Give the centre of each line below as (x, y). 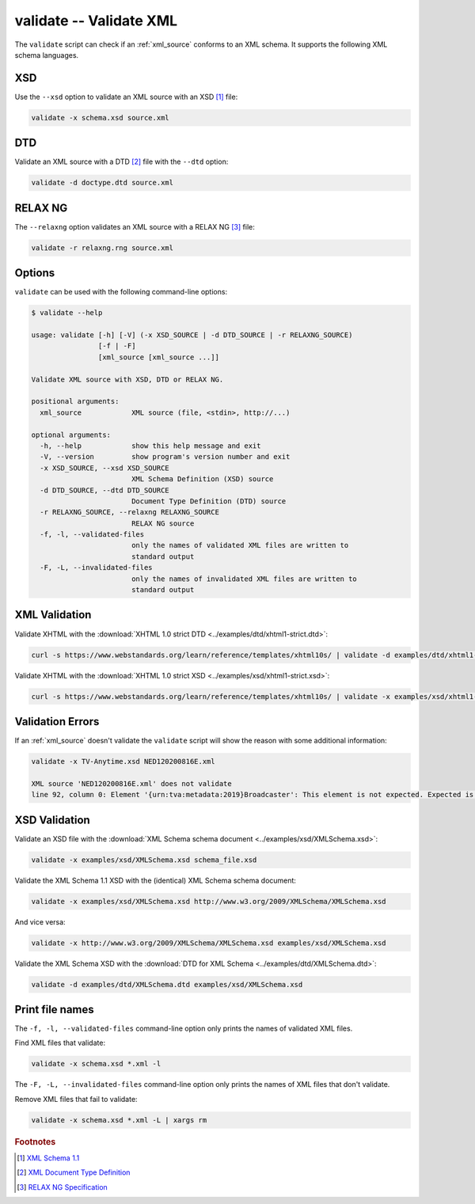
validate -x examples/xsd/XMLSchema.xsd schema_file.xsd (144, 860)
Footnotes (35, 1141)
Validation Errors (57, 722)
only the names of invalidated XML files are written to (244, 579)
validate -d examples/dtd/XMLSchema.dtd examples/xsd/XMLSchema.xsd (167, 984)
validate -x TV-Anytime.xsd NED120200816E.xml (123, 761)
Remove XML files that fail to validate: (76, 1099)
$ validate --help (67, 313)
